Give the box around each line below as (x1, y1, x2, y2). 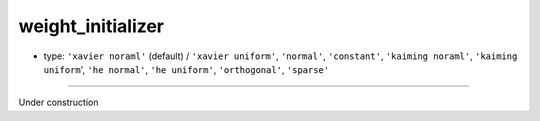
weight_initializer (18, 15, 165, 37)
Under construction (18, 96, 99, 109)
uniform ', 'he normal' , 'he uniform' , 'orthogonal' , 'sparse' (43, 63, 330, 75)
